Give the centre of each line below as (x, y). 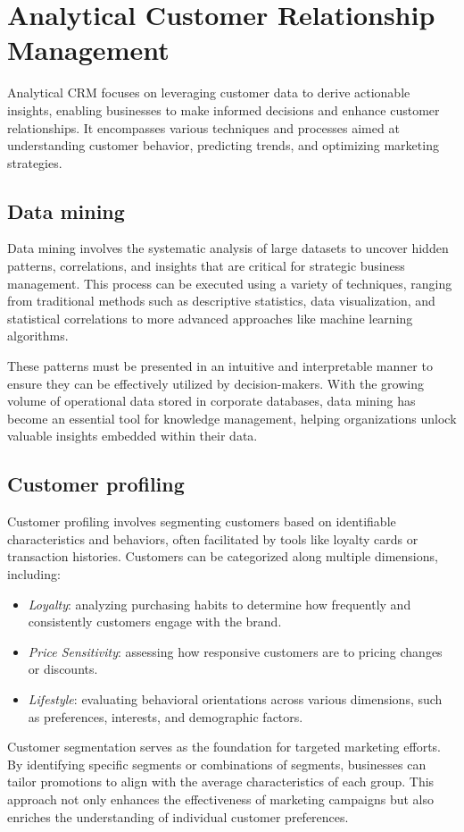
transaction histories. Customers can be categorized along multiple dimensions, (223, 556)
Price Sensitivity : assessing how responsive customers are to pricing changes (235, 651)
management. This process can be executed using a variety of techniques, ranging (230, 283)
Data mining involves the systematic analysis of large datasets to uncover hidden (228, 248)
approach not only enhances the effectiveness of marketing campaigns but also (220, 798)
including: (34, 574)
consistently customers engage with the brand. (155, 622)
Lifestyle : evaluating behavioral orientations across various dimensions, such (235, 698)
